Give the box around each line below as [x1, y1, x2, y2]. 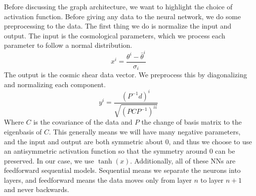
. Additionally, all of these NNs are [130, 155, 236, 165]
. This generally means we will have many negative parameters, [49, 126, 241, 136]
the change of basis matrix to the [141, 117, 242, 127]
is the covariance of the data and [33, 117, 132, 127]
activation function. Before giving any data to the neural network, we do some [4, 11, 241, 21]
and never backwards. [4, 184, 69, 195]
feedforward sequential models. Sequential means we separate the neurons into [4, 165, 241, 175]
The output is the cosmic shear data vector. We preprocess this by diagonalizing [4, 69, 247, 80]
